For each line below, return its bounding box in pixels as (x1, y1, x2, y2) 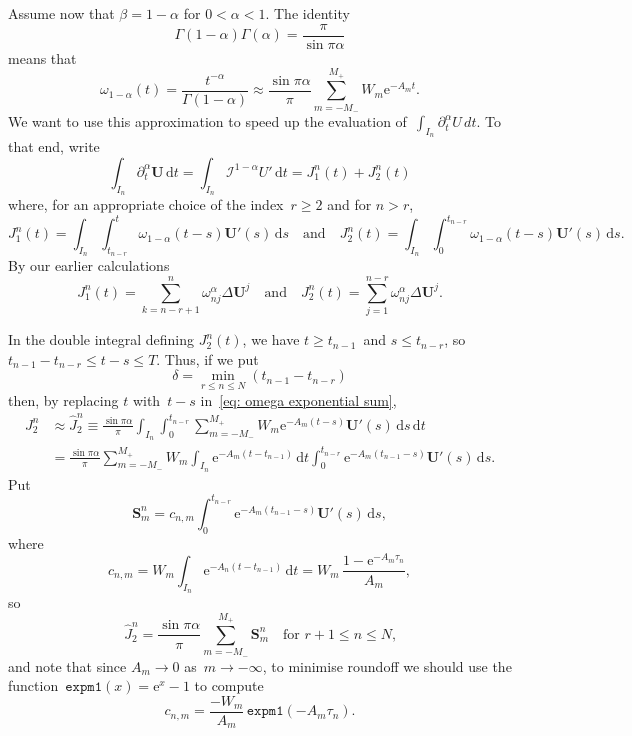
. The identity (265, 3, 350, 23)
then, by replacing (8, 389, 119, 410)
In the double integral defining (8, 329, 194, 350)
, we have (242, 329, 300, 350)
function (8, 675, 59, 696)
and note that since (8, 655, 127, 676)
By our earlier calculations (8, 255, 170, 276)
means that (8, 47, 77, 68)
